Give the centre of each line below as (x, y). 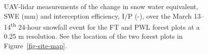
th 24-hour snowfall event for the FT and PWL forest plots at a (105, 26)
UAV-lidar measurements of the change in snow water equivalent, (101, 6)
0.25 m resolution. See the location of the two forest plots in (93, 36)
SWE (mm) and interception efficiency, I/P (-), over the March (98, 16)
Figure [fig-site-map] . (35, 46)
